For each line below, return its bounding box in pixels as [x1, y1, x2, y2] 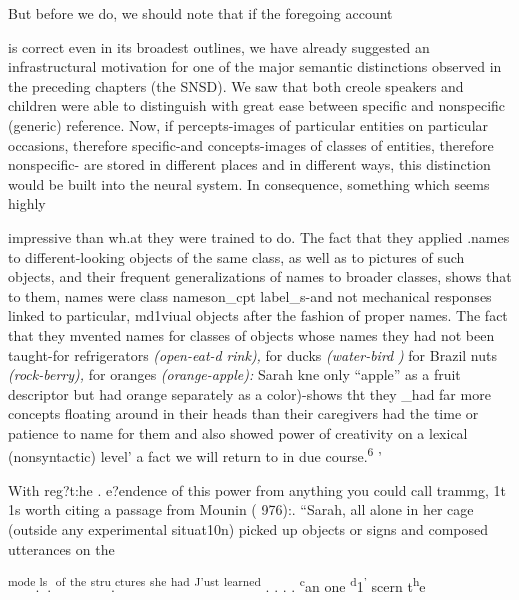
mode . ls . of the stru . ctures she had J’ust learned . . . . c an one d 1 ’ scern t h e [8, 573, 426, 596]
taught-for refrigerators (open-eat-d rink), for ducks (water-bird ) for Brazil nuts [8, 344, 497, 365]
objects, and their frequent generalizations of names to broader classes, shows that [8, 266, 512, 287]
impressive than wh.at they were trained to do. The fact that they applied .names [8, 226, 510, 247]
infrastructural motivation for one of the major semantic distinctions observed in [8, 56, 502, 77]
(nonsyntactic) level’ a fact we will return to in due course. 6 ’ [8, 443, 382, 467]
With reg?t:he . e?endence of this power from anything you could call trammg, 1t [8, 479, 507, 500]
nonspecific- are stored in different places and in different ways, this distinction [8, 154, 491, 175]
